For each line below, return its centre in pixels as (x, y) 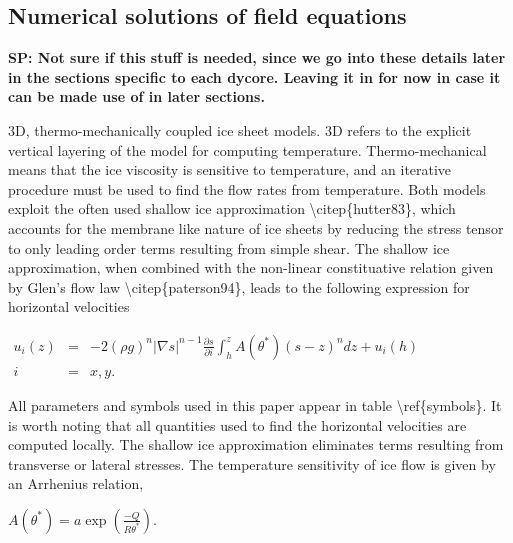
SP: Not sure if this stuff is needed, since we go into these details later (257, 57)
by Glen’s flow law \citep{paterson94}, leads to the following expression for (239, 286)
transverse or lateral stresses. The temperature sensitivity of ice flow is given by (252, 463)
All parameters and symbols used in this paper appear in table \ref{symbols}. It (255, 404)
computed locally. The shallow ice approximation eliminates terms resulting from (256, 444)
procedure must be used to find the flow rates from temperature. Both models (247, 188)
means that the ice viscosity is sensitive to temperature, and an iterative (230, 169)
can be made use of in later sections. (136, 96)
